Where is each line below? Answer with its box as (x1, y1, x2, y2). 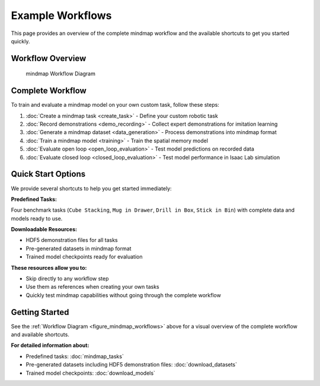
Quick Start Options (11, 169, 86, 179)
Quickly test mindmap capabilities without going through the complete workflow (25, 291, 222, 299)
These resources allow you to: (11, 264, 87, 271)
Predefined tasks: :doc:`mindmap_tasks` (25, 353, 124, 360)
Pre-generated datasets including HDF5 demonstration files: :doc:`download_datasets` (25, 361, 237, 368)
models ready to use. (11, 215, 63, 222)
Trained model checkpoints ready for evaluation (25, 253, 143, 260)
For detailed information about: (11, 342, 89, 349)
